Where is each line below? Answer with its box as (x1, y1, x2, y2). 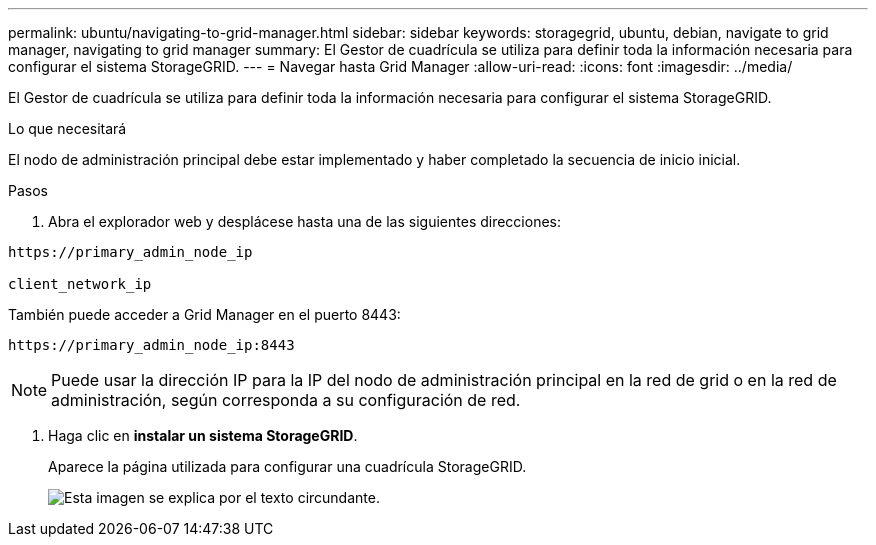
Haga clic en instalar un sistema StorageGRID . (48, 427, 358, 444)
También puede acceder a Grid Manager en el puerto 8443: (8, 306, 401, 323)
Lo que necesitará (8, 120, 127, 137)
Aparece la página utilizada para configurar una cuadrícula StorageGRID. (48, 458, 527, 475)
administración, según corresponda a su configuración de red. (51, 390, 521, 410)
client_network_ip (8, 276, 152, 292)
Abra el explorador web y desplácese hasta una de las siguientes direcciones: (48, 213, 562, 230)
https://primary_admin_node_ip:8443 (8, 337, 295, 353)
